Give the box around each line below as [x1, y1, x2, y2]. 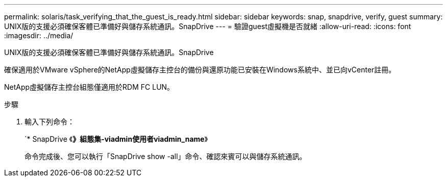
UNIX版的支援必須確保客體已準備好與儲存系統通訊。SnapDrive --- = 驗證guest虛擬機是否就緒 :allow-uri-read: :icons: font [4, 22, 411, 31]
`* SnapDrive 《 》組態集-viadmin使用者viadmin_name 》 [24, 135, 208, 143]
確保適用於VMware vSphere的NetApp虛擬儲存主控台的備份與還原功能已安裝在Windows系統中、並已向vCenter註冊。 [4, 65, 396, 74]
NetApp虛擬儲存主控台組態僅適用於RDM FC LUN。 [4, 83, 175, 91]
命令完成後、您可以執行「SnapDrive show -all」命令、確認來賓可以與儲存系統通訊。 [24, 152, 307, 161]
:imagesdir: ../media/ [4, 31, 73, 40]
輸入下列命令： [24, 117, 74, 126]
